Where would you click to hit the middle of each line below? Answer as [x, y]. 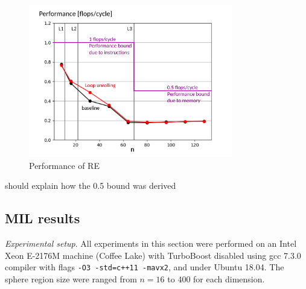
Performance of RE [64, 165]
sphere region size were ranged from [71, 278]
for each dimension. [229, 278]
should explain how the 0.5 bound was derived [91, 186]
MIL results [43, 218]
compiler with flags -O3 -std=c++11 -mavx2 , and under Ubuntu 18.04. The [145, 267]
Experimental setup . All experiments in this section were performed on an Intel [151, 243]
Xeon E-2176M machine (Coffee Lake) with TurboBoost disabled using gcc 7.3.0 [153, 255]
